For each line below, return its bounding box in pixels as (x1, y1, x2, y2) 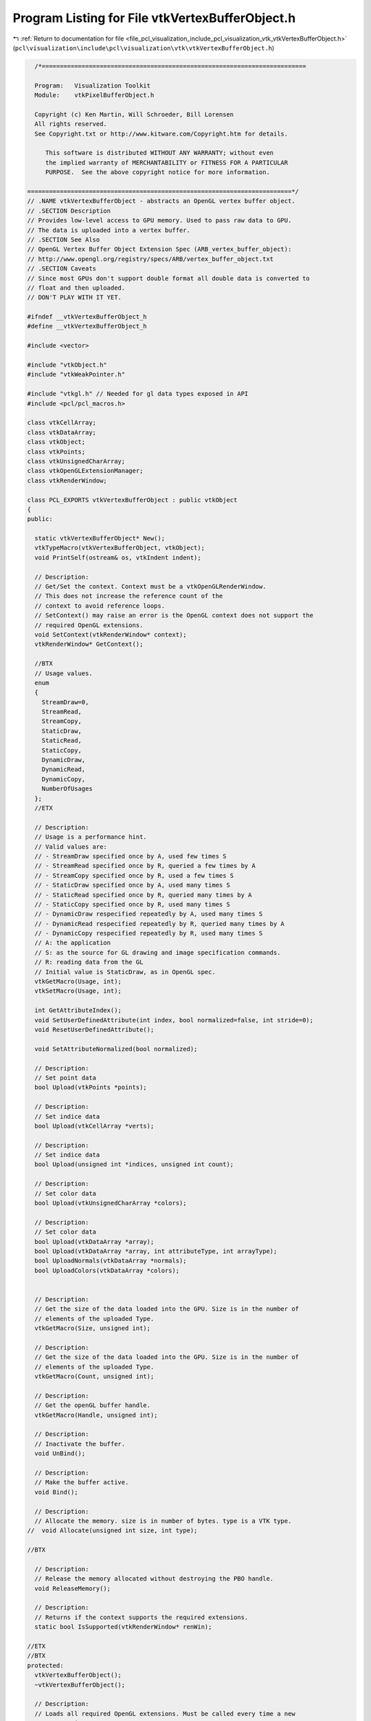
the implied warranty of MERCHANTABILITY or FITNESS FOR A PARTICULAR (45, 158, 289, 167)
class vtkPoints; (27, 447, 86, 456)
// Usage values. (34, 669, 93, 677)
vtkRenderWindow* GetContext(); (34, 640, 144, 648)
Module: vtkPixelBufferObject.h (34, 92, 155, 99)
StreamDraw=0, (41, 698, 89, 706)
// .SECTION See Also (27, 235, 100, 244)
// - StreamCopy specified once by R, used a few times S (34, 872, 234, 879)
